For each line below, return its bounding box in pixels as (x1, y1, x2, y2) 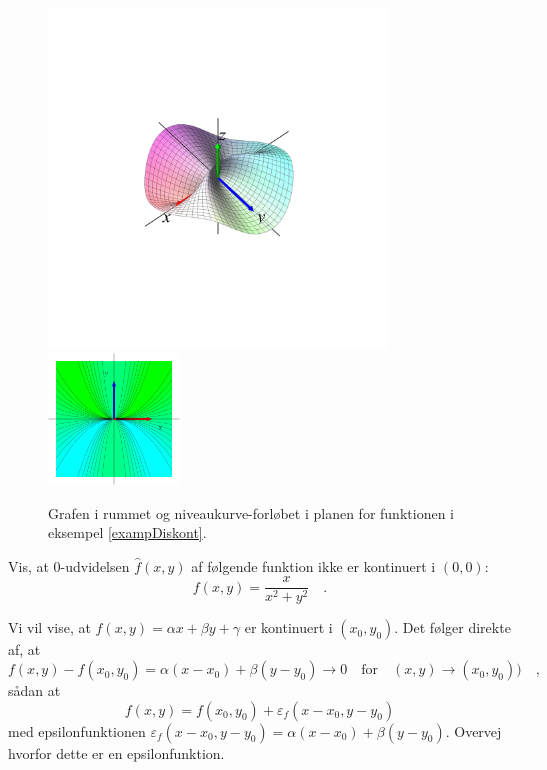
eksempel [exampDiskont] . (48, 522, 207, 543)
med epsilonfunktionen (8, 720, 146, 741)
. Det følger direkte (394, 617, 511, 638)
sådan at (8, 680, 61, 701)
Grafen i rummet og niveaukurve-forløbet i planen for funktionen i (48, 502, 454, 523)
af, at (8, 639, 41, 660)
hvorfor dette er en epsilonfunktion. (8, 742, 225, 763)
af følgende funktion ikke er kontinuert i (191, 555, 436, 576)
